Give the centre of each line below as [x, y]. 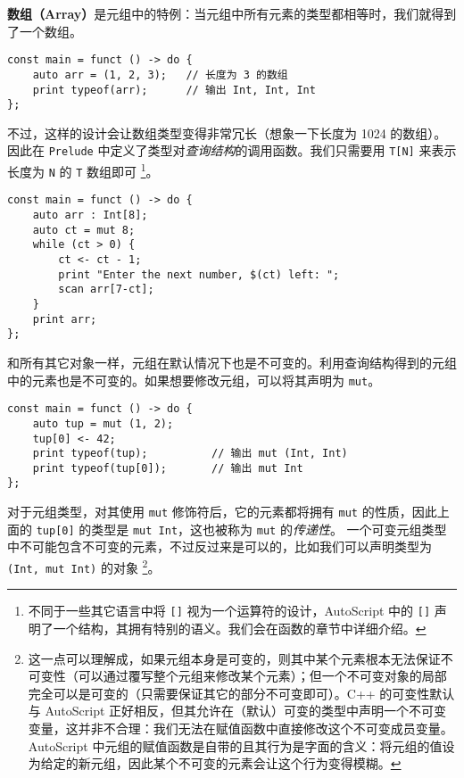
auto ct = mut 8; [84, 230]
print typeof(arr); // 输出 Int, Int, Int [174, 90]
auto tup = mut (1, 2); [103, 423]
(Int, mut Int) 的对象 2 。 [84, 566]
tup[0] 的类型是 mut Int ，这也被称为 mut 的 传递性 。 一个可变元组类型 [241, 529]
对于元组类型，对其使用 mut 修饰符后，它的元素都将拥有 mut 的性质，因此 [222, 512]
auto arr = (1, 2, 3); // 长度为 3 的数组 [160, 74]
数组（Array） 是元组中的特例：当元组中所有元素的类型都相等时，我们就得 [226, 13]
